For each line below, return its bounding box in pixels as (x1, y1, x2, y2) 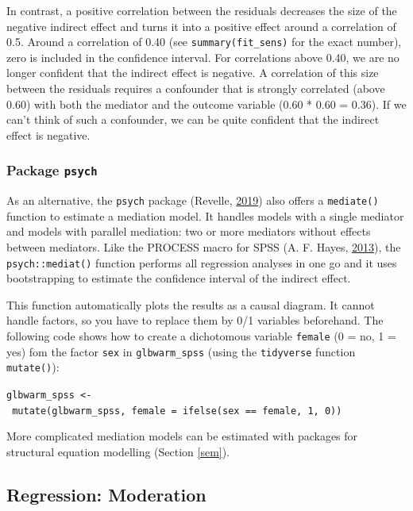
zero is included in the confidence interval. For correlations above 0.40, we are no (6, 48, 399, 65)
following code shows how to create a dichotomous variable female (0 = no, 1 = (6, 328, 396, 344)
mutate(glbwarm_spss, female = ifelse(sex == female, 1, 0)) (12, 405, 342, 417)
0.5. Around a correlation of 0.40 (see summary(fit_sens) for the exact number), (6, 33, 402, 50)
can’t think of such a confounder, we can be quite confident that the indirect (6, 111, 380, 128)
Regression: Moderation (6, 482, 206, 506)
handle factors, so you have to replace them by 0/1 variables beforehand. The (6, 312, 384, 328)
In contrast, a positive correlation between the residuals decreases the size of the (6, 2, 397, 18)
